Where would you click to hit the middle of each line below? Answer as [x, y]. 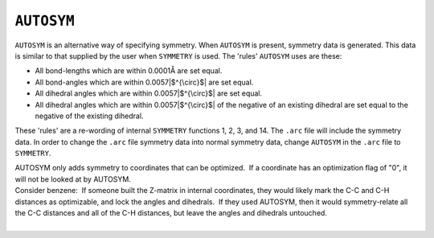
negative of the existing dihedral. [89, 116]
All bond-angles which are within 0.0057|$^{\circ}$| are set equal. [144, 82]
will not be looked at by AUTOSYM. [73, 179]
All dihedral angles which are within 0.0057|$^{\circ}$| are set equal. [149, 93]
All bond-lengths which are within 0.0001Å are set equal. [129, 71]
